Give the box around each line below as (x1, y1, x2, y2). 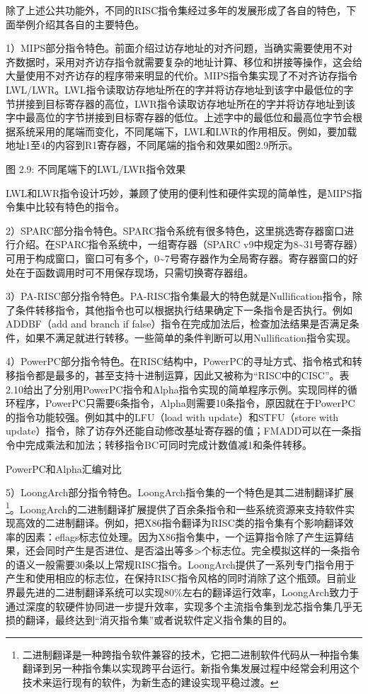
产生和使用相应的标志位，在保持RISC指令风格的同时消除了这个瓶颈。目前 (6, 571, 347, 586)
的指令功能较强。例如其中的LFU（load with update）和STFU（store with (6, 409, 339, 424)
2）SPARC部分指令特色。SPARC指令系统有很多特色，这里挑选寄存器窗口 (6, 223, 345, 237)
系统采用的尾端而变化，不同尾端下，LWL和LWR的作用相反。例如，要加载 (15, 123, 357, 138)
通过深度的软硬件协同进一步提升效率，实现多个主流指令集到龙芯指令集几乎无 (6, 598, 362, 613)
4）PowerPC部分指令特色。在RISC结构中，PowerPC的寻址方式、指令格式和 (6, 354, 352, 369)
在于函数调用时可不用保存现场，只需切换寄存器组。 (15, 264, 253, 279)
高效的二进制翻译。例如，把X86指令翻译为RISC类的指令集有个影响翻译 (15, 515, 344, 530)
